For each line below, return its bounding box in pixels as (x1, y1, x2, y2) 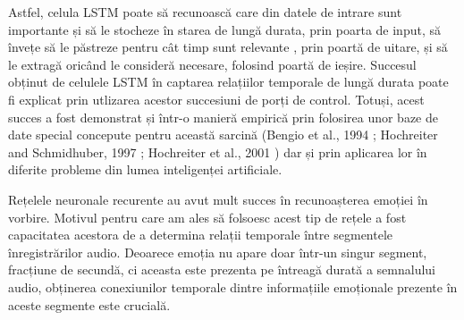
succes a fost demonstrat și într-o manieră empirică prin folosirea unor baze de (8, 107, 438, 126)
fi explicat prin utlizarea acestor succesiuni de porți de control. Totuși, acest (8, 89, 425, 108)
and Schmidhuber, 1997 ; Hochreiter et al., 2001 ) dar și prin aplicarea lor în (8, 142, 427, 161)
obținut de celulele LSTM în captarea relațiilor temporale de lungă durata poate (8, 72, 449, 91)
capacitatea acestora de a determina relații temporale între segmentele (8, 225, 393, 244)
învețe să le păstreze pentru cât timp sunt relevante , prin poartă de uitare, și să (8, 38, 448, 56)
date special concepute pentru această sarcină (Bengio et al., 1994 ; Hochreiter (8, 125, 438, 144)
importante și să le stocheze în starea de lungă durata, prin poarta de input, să (8, 20, 441, 38)
